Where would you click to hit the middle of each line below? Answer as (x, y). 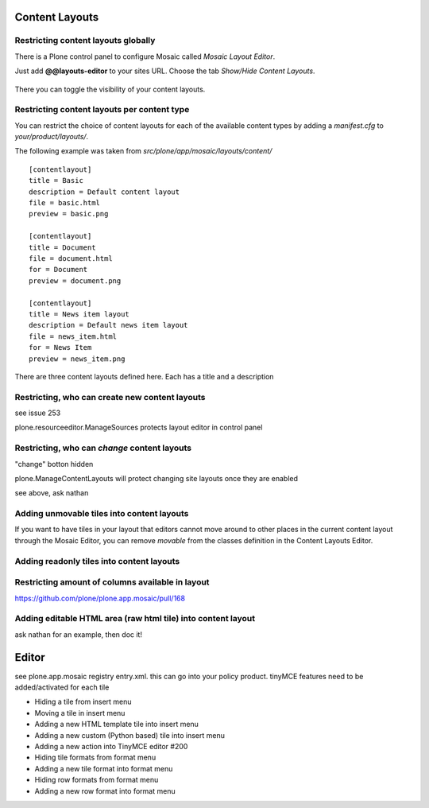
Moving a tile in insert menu (80, 713)
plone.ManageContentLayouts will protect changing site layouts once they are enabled (156, 478)
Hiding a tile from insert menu (83, 702)
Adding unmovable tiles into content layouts (102, 514)
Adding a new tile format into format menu (104, 768)
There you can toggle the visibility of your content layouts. (110, 89)
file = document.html (71, 258)
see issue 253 (38, 413)
